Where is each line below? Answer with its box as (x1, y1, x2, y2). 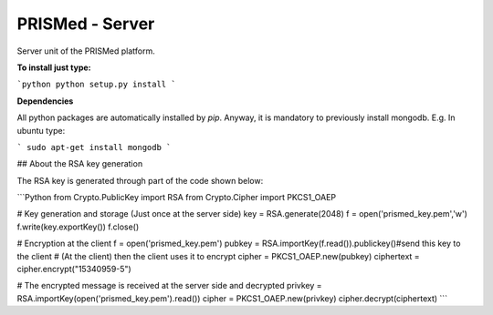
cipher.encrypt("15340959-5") (16, 264, 131, 275)
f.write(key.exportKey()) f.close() (16, 221, 140, 232)
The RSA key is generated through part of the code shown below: (16, 175, 264, 186)
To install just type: (16, 62, 91, 73)
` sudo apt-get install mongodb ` (16, 142, 172, 152)
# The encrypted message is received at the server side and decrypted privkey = (16, 280, 323, 291)
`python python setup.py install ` (16, 79, 177, 90)
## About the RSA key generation (16, 158, 143, 169)
